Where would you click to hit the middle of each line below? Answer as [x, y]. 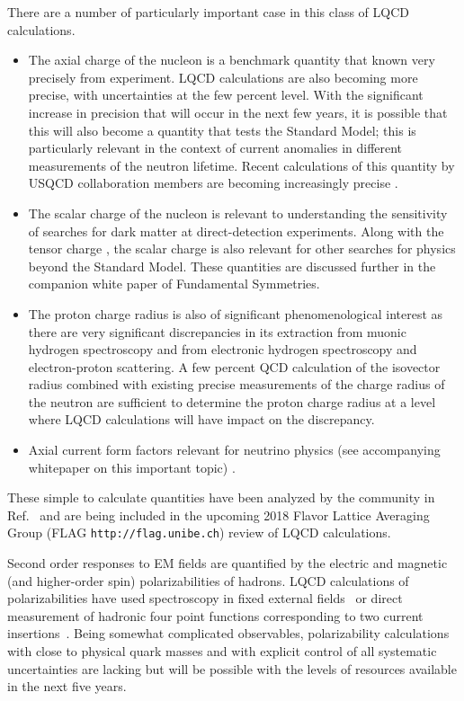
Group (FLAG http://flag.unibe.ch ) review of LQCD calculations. [199, 532]
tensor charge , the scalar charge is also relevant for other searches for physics [242, 248]
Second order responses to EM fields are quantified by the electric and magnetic [228, 563]
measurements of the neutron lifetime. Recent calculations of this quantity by [241, 165]
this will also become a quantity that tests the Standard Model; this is [222, 130]
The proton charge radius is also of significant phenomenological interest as [236, 313]
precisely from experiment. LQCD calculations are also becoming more [223, 77]
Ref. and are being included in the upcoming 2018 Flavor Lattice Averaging [219, 515]
